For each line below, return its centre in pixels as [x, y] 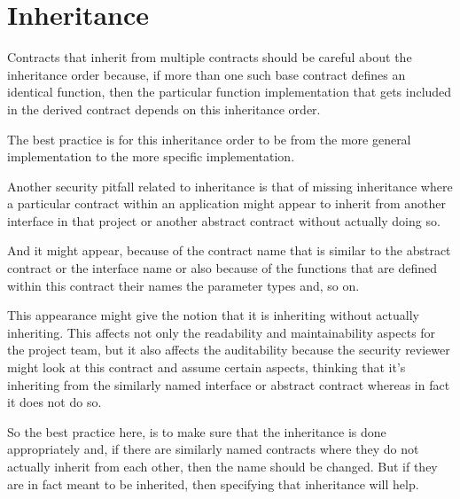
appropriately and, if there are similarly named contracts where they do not [213, 449]
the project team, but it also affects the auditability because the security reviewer [229, 350]
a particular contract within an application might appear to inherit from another [227, 203]
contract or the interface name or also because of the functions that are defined [222, 268]
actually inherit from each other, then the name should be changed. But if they [222, 466]
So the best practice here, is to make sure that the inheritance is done [197, 431]
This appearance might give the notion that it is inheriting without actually [213, 315]
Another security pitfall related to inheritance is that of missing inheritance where [230, 186]
